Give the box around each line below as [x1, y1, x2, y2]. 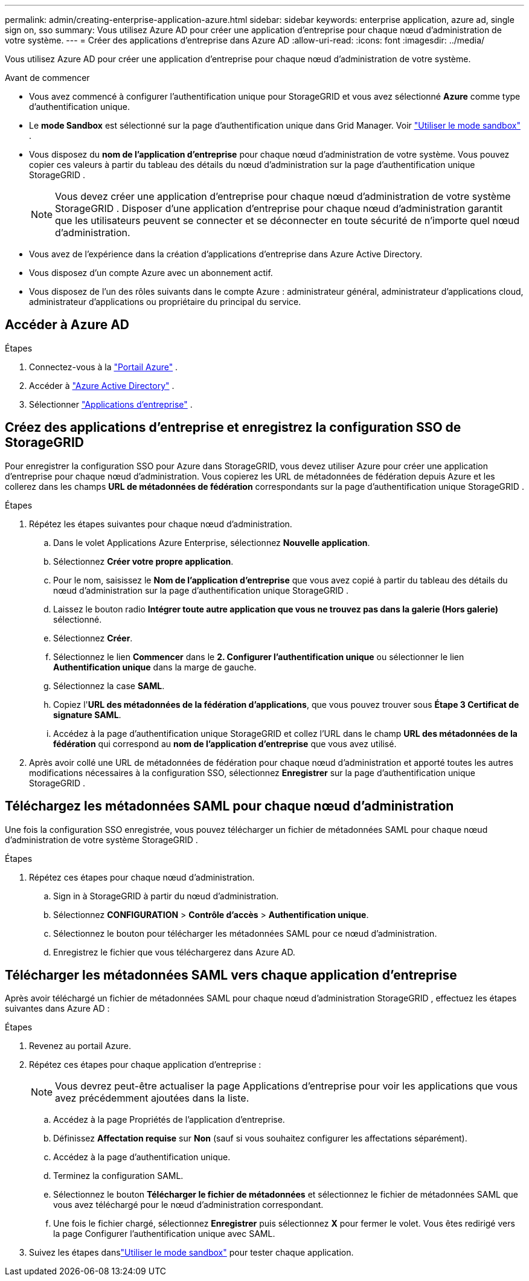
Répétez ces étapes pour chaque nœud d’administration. [29, 872, 255, 882]
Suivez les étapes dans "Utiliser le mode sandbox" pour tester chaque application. [29, 1247, 354, 1258]
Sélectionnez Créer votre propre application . [53, 556, 234, 567]
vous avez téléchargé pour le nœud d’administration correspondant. [53, 1199, 324, 1210]
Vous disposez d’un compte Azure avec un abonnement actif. [29, 268, 273, 278]
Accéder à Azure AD [5, 317, 130, 333]
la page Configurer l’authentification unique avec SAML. [53, 1228, 275, 1239]
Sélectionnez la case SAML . [53, 680, 165, 691]
